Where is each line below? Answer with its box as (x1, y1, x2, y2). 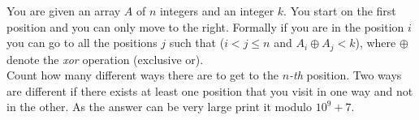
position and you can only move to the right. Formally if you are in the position (6, 18, 404, 35)
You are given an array (6, 2, 121, 19)
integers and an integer (159, 2, 274, 19)
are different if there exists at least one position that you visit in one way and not (6, 82, 413, 99)
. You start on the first (283, 2, 396, 19)
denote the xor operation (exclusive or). (6, 50, 204, 67)
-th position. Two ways (289, 66, 402, 84)
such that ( (169, 34, 225, 51)
